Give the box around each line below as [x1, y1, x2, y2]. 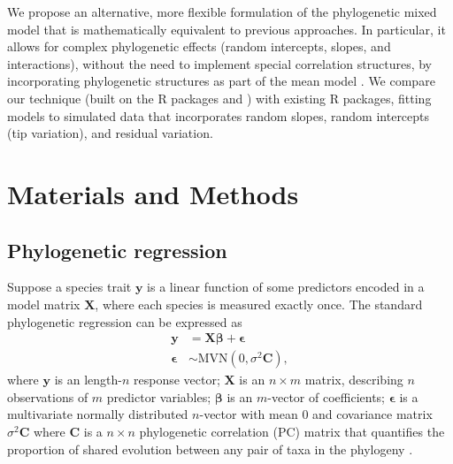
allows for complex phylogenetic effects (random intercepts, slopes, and [7, 37, 391, 56]
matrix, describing [304, 370, 403, 389]
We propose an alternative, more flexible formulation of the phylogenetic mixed [7, 3, 437, 20]
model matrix [7, 294, 81, 313]
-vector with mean [199, 405, 298, 423]
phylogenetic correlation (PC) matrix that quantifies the [139, 422, 445, 440]
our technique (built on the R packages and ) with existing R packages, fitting [7, 88, 432, 107]
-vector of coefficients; [267, 387, 385, 406]
